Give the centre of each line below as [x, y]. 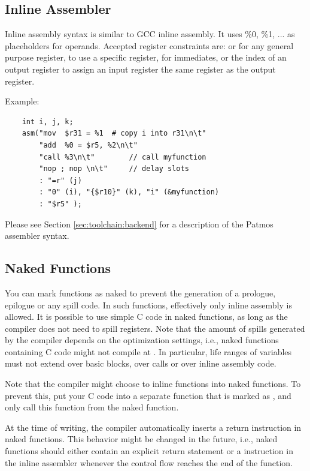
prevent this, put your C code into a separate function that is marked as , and [148, 395]
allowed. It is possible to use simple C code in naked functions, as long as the [146, 316]
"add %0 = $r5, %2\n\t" [88, 145]
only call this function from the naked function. [92, 407]
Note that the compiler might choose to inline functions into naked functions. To [153, 384]
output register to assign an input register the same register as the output [140, 69]
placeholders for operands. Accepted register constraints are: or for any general [149, 45]
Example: [22, 101]
